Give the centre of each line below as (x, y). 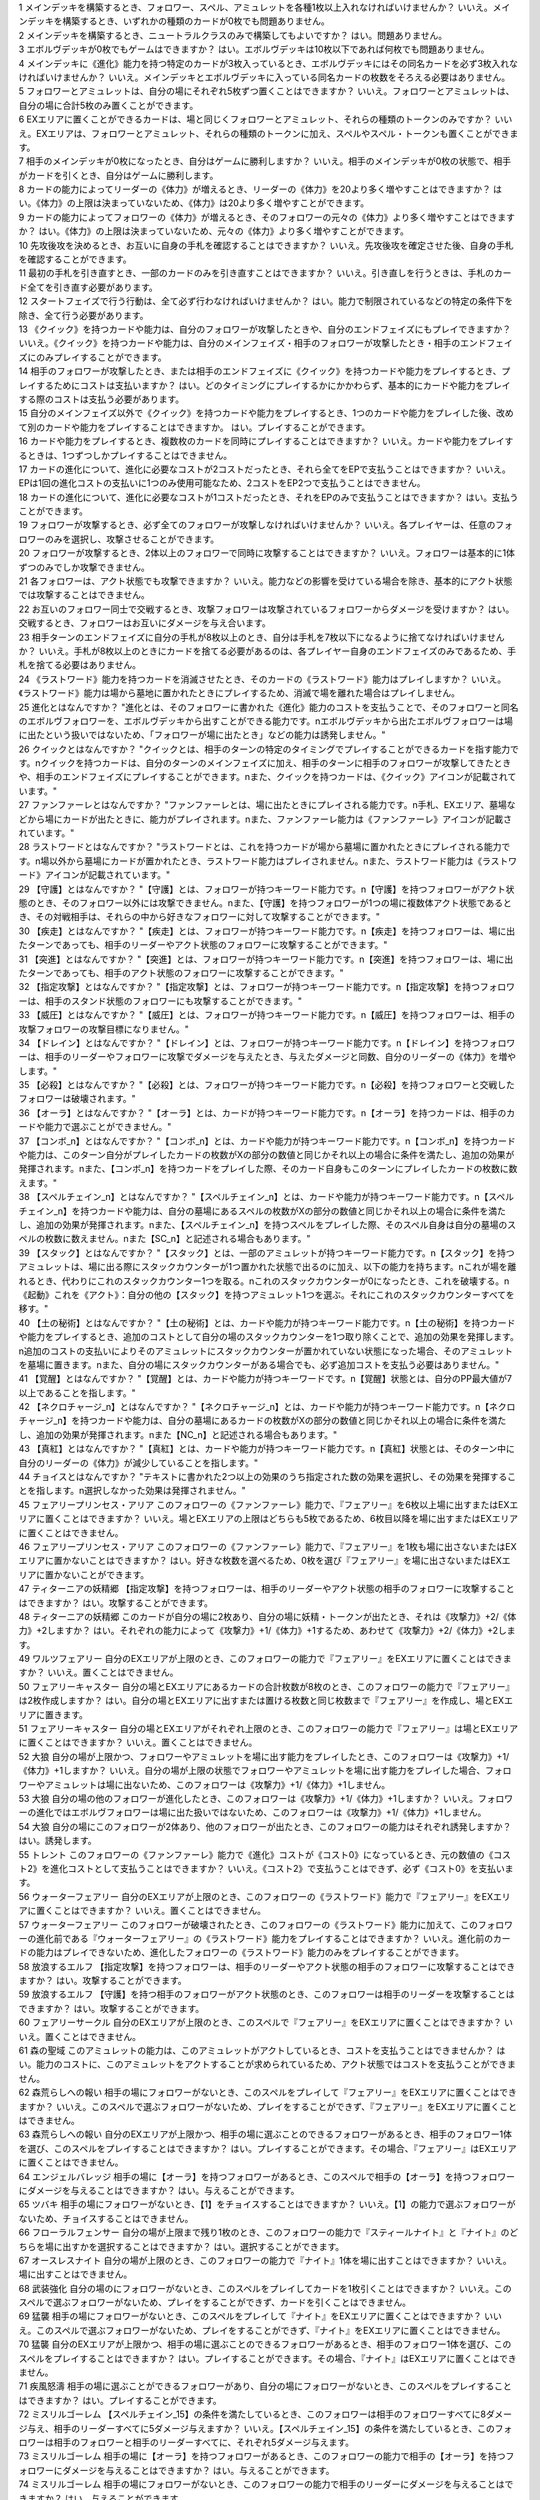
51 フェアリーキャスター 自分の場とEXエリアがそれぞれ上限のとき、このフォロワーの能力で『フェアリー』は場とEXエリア (268, 1729)
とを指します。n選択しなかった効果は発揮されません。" (132, 1491)
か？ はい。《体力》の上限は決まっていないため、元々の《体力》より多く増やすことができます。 (213, 231)
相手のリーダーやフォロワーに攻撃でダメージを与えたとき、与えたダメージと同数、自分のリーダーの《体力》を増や (280, 1057)
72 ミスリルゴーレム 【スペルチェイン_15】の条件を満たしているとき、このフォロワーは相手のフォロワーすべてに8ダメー (265, 2414)
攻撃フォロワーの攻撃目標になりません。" (104, 1029)
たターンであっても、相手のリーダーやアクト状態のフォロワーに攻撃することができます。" (203, 945)
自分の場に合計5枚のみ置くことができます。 (108, 105)
